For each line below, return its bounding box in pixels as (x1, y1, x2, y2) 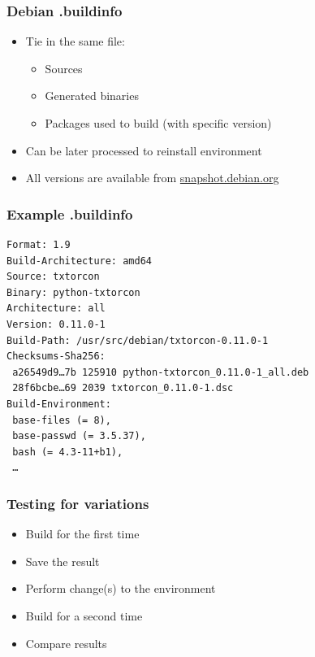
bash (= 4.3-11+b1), (12, 446, 123, 458)
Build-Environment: (6, 398, 111, 410)
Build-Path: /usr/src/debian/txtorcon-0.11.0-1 (6, 334, 269, 346)
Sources (45, 59, 83, 76)
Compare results (25, 634, 107, 651)
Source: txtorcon (6, 271, 100, 283)
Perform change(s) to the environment (25, 580, 216, 597)
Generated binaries (45, 87, 139, 104)
